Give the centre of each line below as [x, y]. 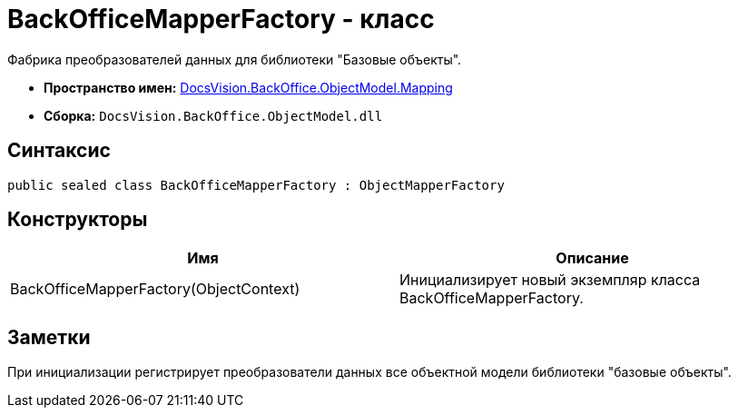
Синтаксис [59, 151]
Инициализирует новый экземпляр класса [550, 280]
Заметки [49, 337]
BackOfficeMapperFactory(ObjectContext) [155, 289]
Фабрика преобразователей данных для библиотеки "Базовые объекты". [235, 59]
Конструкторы [78, 220]
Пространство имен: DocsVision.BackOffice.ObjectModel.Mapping [248, 87]
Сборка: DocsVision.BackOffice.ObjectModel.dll [213, 115]
